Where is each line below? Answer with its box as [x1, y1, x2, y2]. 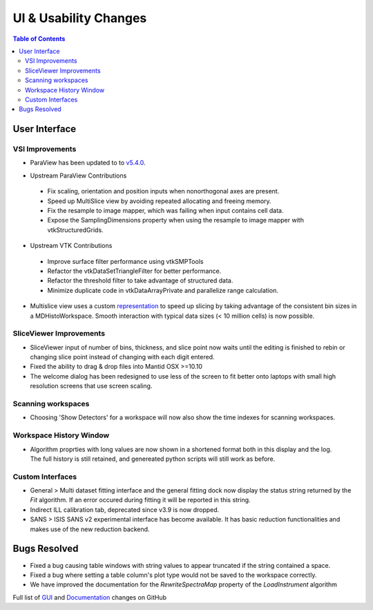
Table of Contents [12, 35, 66, 43]
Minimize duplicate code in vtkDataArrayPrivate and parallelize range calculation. [47, 286, 279, 294]
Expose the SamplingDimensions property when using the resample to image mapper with [47, 216, 304, 225]
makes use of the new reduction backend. [30, 525, 150, 533]
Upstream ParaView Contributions [30, 171, 127, 180]
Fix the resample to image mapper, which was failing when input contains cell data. [47, 207, 284, 214]
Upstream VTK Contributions [30, 242, 113, 250]
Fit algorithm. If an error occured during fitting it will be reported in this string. [30, 496, 251, 504]
